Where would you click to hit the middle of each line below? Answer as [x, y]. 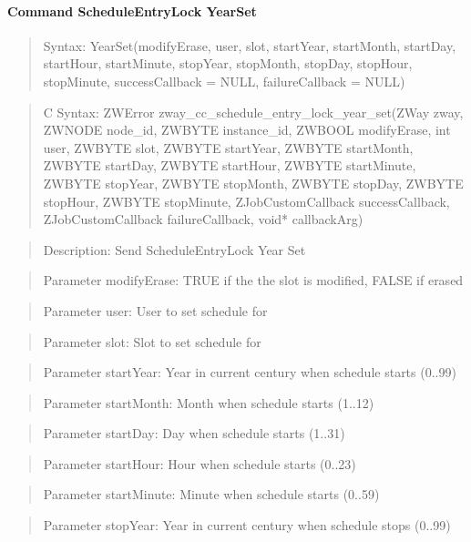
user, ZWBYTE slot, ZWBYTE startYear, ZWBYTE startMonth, [228, 147]
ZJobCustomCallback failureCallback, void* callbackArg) [203, 219]
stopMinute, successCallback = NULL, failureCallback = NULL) [224, 81]
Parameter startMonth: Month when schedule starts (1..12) [209, 402]
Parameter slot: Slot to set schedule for [152, 341]
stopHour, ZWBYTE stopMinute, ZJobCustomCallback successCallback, [246, 201]
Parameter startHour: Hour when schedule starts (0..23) [200, 463]
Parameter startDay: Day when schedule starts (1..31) [194, 433]
